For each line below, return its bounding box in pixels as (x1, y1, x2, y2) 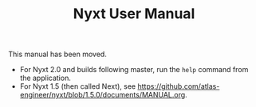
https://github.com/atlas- (137, 82, 220, 91)
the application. (19, 73, 72, 83)
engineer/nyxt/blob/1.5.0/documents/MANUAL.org (19, 90, 186, 100)
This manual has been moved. (8, 49, 108, 59)
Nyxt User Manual (73, 5, 195, 23)
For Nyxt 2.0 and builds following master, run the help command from (19, 65, 249, 75)
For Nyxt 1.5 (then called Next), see (19, 82, 136, 91)
